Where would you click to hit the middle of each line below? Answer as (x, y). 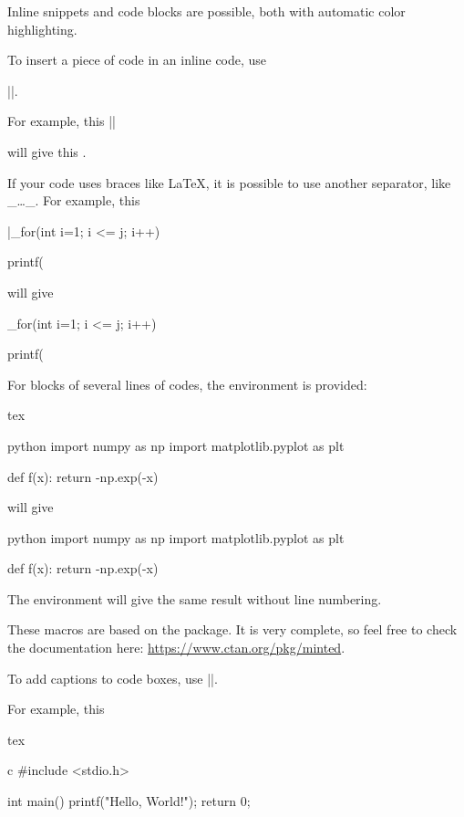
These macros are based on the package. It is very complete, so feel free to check (232, 629)
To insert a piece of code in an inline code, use (137, 60)
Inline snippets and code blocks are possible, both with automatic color (206, 11)
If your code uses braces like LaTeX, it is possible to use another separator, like (229, 182)
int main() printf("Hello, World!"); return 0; (129, 801)
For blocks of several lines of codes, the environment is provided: (187, 384)
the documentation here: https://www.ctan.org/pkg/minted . (176, 648)
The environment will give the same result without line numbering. (195, 598)
